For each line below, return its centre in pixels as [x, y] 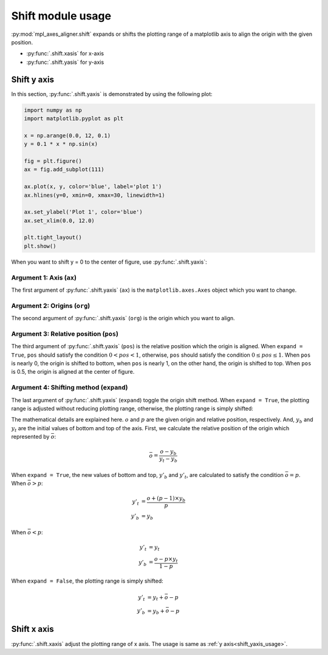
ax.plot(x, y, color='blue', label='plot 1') [93, 187]
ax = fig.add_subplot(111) [64, 170]
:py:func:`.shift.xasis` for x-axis [65, 53]
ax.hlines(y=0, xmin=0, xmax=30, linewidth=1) [94, 195]
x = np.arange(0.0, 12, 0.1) [67, 135]
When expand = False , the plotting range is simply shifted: [87, 581]
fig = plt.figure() [53, 161]
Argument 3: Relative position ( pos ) [65, 334]
